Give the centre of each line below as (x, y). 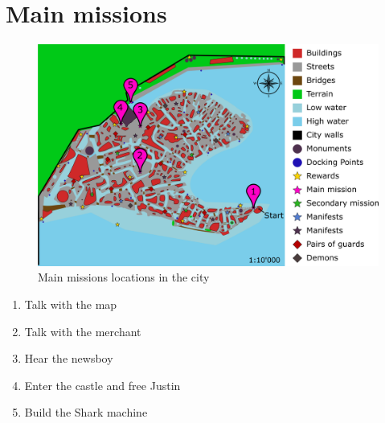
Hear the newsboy (69, 358)
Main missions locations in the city (124, 277)
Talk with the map (71, 304)
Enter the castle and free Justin (102, 385)
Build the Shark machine (86, 412)
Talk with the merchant (83, 331)
